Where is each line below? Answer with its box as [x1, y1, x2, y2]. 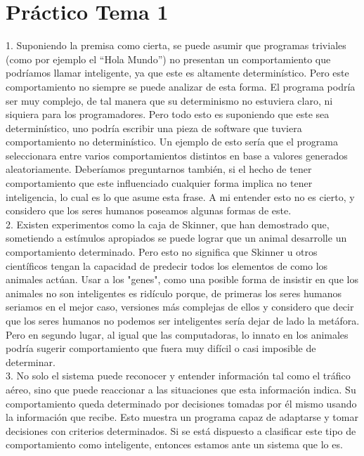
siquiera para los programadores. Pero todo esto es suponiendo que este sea [6, 107, 330, 122]
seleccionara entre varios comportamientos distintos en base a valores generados [6, 148, 348, 162]
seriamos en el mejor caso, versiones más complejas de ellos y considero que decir [6, 299, 354, 314]
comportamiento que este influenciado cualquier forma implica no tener [6, 176, 313, 190]
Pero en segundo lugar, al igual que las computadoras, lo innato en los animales [6, 327, 349, 341]
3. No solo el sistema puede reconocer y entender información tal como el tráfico [6, 368, 351, 383]
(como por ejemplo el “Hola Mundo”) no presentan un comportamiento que [6, 51, 331, 66]
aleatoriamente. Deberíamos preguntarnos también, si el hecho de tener [6, 162, 312, 176]
